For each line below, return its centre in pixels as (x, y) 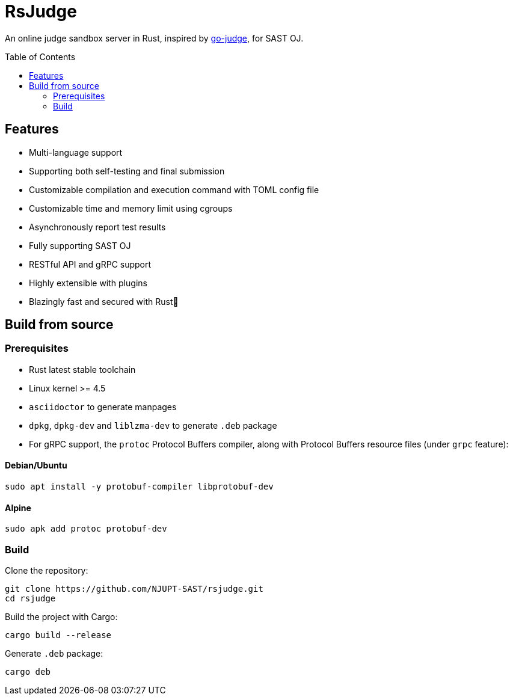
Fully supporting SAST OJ (80, 245)
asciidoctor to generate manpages (103, 407)
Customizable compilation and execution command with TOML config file (174, 189)
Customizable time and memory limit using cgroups (131, 208)
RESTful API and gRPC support (90, 264)
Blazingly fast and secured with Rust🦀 (104, 301)
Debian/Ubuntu (36, 465)
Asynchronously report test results (97, 227)
